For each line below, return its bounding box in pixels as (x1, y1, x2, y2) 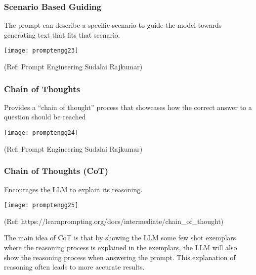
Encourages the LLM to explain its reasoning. (4, 184, 143, 194)
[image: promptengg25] (4, 202, 79, 209)
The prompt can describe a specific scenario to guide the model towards (4, 20, 222, 30)
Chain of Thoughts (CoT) (4, 165, 109, 177)
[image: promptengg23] (4, 47, 79, 55)
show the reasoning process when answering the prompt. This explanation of (4, 252, 236, 262)
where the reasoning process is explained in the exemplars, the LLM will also (4, 242, 237, 252)
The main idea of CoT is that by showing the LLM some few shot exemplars (4, 232, 236, 243)
